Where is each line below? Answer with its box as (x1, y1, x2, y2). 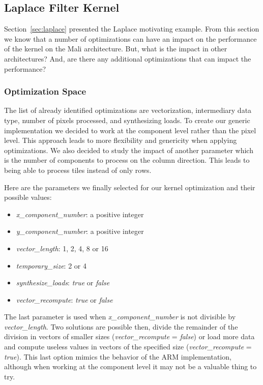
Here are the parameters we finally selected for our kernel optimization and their (4, 182, 255, 192)
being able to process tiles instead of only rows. (4, 164, 152, 175)
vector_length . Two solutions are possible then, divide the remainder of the (4, 321, 238, 332)
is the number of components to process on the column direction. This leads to (4, 155, 250, 165)
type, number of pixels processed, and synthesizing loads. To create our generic (4, 114, 250, 125)
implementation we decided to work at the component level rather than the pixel (4, 125, 256, 135)
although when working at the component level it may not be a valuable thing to (4, 361, 257, 372)
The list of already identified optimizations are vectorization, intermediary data (4, 105, 252, 115)
